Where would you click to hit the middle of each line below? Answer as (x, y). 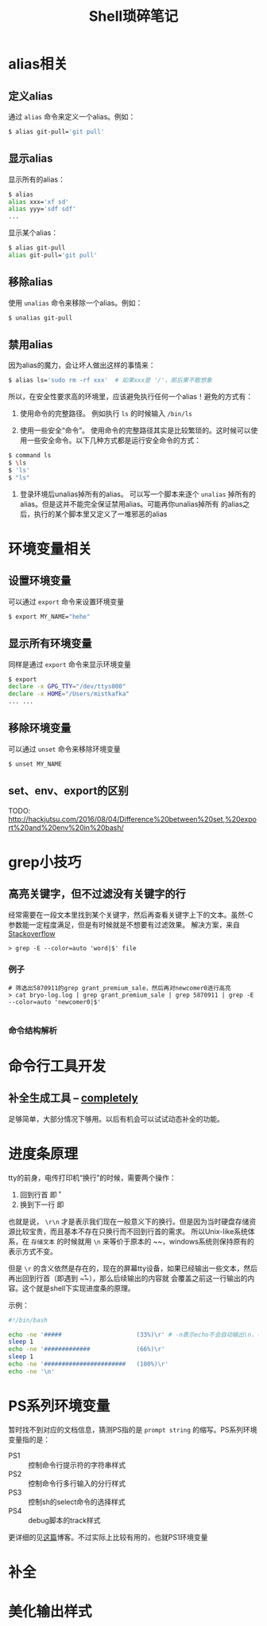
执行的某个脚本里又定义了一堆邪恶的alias (101, 514)
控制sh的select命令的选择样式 (77, 1502)
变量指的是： (29, 1440)
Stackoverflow (32, 934)
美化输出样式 (50, 1612)
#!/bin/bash (28, 1320)
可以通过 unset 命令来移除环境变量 (64, 749)
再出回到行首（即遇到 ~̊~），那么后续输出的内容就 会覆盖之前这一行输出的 (128, 1278)
